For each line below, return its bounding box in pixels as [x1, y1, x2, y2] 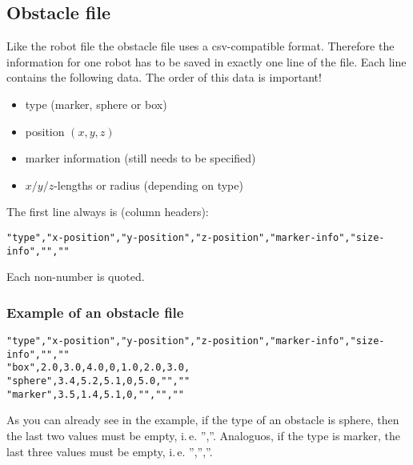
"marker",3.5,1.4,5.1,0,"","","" [6, 388, 184, 400]
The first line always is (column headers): [6, 203, 209, 220]
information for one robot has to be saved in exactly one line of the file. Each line [6, 53, 407, 70]
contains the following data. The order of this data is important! [6, 69, 322, 86]
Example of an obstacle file [6, 302, 184, 322]
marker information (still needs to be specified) [25, 150, 256, 166]
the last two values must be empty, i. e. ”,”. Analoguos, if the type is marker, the [6, 427, 400, 443]
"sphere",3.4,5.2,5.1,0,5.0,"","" [6, 375, 190, 387]
